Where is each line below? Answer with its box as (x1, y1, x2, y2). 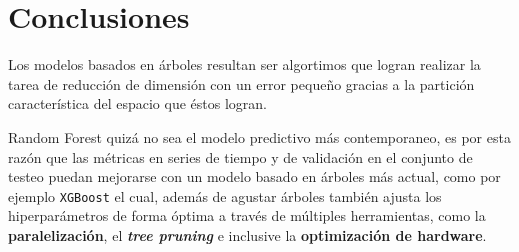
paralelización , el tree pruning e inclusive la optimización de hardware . (8, 224, 487, 245)
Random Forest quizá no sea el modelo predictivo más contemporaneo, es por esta (8, 126, 511, 147)
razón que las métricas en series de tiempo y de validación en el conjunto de (8, 146, 473, 167)
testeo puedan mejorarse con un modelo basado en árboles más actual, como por (8, 166, 501, 187)
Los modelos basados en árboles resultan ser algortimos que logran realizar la (8, 54, 481, 75)
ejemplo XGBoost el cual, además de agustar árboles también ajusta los (8, 185, 442, 206)
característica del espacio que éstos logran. (8, 93, 267, 114)
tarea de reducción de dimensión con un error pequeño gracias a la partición (8, 73, 475, 94)
